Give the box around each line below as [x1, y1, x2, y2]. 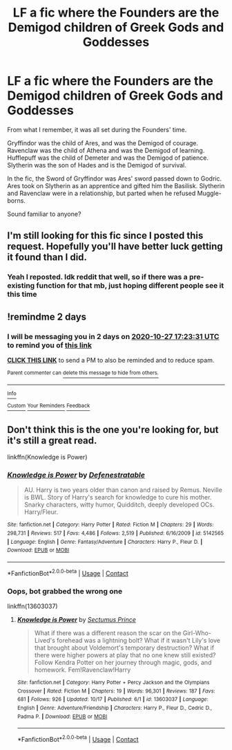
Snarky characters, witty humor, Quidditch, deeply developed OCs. [23, 500, 215, 509]
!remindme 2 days [7, 311, 87, 322]
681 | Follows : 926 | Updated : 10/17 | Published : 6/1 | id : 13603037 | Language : [17, 696, 209, 703]
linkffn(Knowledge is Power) [7, 453, 88, 461]
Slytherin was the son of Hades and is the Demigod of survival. [7, 161, 186, 169]
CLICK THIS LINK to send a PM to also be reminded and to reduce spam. [7, 356, 215, 364]
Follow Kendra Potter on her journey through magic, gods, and [34, 658, 212, 666]
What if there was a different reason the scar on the [34, 628, 182, 637]
